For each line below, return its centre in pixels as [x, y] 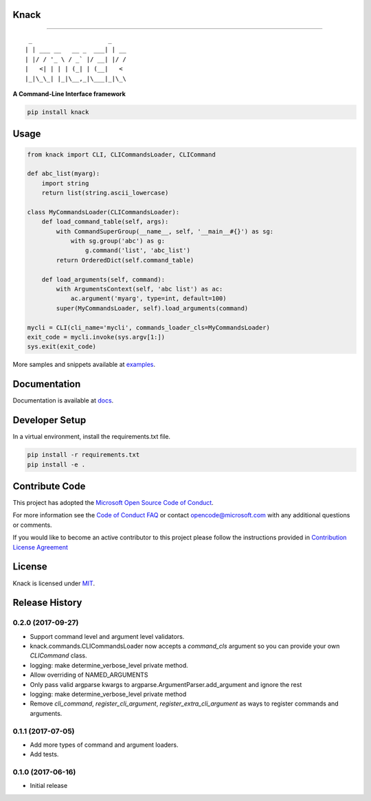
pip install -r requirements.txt [83, 455]
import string [65, 183]
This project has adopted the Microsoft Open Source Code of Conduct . [113, 503]
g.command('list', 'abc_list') [137, 250]
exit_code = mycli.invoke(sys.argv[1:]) [96, 337]
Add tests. [44, 754]
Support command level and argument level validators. [107, 636]
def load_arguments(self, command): [103, 279]
